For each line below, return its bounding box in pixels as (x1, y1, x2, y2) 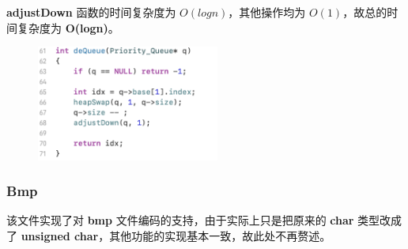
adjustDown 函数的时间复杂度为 (6, 4, 176, 20)
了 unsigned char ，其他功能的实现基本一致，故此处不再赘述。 (6, 228, 331, 244)
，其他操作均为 (228, 4, 306, 20)
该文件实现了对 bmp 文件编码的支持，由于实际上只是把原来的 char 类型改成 (6, 212, 402, 228)
